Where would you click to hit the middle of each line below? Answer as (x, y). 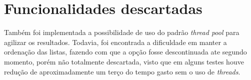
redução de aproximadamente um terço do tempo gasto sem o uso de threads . (122, 71)
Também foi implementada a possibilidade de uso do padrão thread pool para (122, 32)
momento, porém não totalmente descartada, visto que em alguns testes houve (124, 61)
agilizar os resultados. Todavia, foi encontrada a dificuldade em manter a (115, 42)
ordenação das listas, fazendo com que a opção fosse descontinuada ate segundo (125, 52)
